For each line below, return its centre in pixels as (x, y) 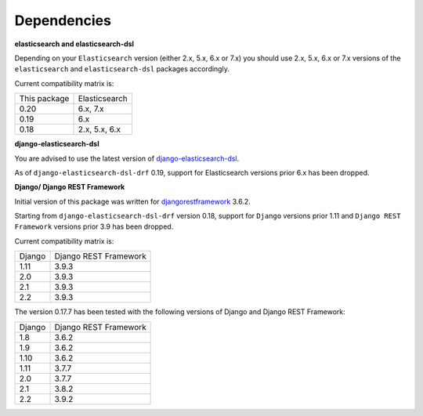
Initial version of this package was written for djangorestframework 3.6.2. (132, 201)
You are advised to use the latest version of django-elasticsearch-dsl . (127, 158)
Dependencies (63, 20)
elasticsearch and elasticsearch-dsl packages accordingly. (122, 69)
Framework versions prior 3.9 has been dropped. (94, 226)
